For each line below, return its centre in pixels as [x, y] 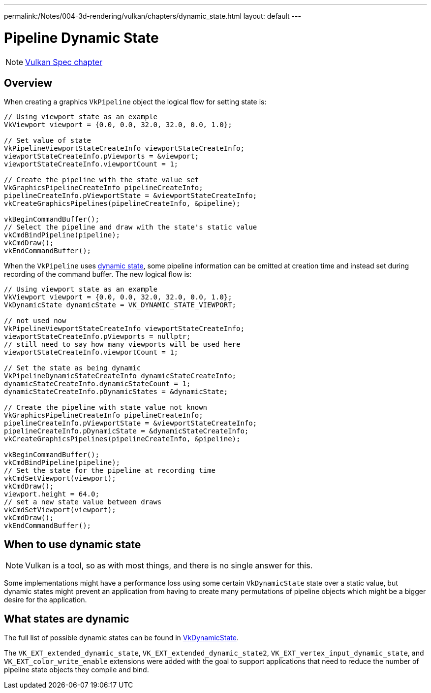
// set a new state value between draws [83, 502]
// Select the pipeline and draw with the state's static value [131, 227]
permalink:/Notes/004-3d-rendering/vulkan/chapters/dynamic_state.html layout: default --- [153, 16]
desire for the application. [46, 600]
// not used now [35, 321]
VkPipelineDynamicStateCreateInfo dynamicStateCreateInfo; [120, 376]
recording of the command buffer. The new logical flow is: [98, 274]
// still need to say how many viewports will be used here [122, 345]
